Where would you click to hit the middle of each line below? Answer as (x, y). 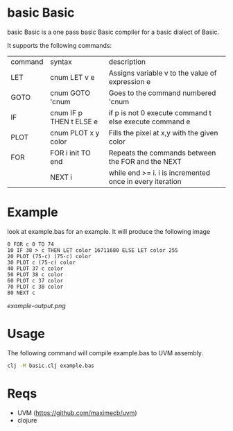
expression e (130, 81)
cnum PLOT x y (75, 133)
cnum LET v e (72, 77)
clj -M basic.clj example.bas (51, 366)
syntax (61, 62)
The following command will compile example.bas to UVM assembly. (105, 353)
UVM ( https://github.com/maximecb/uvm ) (77, 413)
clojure (27, 420)
